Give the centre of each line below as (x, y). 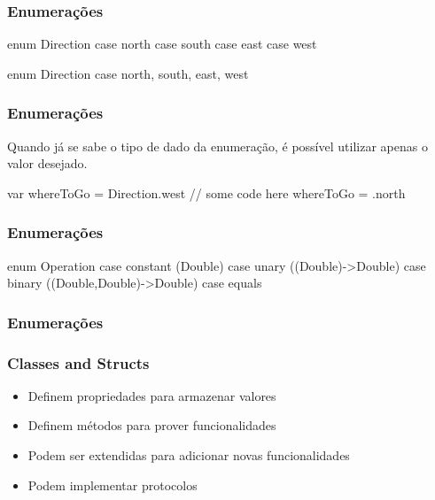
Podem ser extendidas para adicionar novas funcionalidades (189, 455)
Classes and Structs (78, 362)
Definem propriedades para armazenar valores (152, 395)
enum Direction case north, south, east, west (128, 73)
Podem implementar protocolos (113, 485)
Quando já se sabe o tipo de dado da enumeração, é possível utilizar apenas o (217, 146)
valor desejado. (47, 163)
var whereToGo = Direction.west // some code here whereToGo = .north (206, 192)
